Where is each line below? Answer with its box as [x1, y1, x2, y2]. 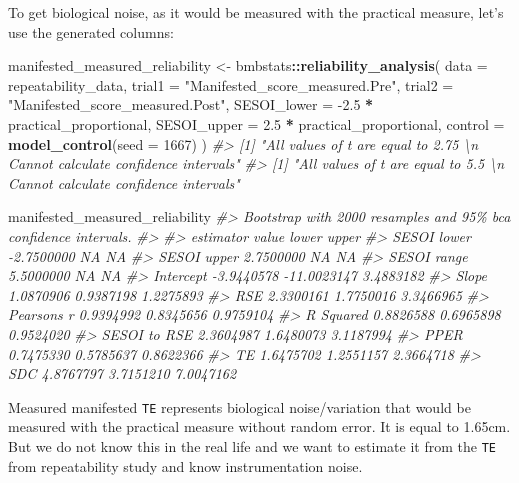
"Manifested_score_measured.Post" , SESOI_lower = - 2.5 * [8, 94, 374, 115]
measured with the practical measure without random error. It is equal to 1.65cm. [8, 416, 511, 437]
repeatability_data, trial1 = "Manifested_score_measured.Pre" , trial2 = [8, 74, 454, 95]
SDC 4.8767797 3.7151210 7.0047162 [8, 363, 237, 384]
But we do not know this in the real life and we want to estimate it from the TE [8, 435, 496, 456]
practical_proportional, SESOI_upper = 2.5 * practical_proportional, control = [8, 113, 505, 134]
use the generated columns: [8, 21, 174, 42]
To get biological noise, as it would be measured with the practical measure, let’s [8, 2, 504, 22]
